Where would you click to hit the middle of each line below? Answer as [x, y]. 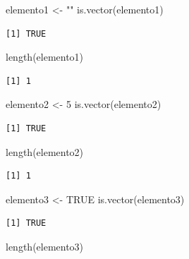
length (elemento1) [45, 57]
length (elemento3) [45, 246]
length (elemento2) [45, 151]
